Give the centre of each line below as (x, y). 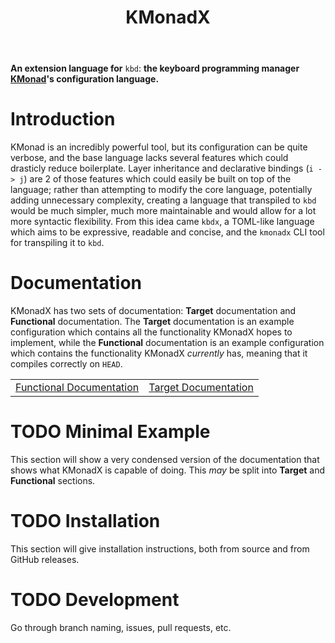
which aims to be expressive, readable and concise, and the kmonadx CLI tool (167, 232)
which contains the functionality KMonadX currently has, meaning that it (159, 353)
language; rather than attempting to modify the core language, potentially (161, 190)
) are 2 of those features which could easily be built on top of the (157, 179)
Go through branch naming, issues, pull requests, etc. (121, 627)
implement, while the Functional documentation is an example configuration (167, 343)
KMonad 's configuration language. (85, 79)
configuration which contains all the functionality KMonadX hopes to (151, 332)
